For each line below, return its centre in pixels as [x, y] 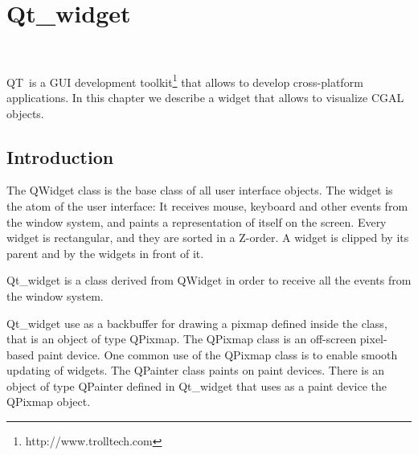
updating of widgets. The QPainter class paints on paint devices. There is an [196, 370]
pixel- [373, 339]
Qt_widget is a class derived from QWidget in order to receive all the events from [209, 280]
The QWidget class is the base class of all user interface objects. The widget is [200, 190]
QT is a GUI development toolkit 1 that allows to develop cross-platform [185, 80]
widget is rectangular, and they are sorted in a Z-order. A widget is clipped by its [208, 238]
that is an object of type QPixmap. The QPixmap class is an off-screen [182, 339]
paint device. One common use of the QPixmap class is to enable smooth [217, 354]
